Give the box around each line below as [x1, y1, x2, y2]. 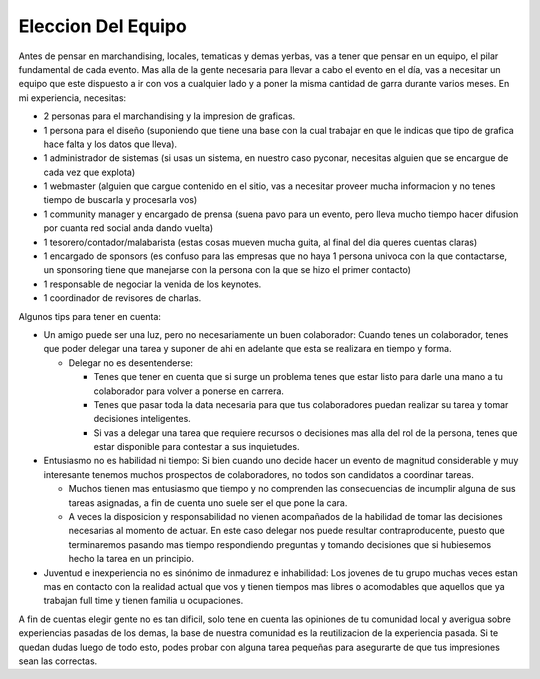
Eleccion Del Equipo [18, 15, 187, 37]
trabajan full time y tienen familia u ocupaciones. [43, 595, 244, 607]
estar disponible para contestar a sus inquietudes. [93, 441, 300, 453]
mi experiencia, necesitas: [18, 91, 127, 104]
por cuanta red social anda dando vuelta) [43, 222, 214, 234]
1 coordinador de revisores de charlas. [43, 292, 202, 304]
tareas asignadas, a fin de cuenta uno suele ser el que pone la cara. [68, 496, 348, 509]
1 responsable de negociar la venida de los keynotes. [43, 278, 262, 290]
